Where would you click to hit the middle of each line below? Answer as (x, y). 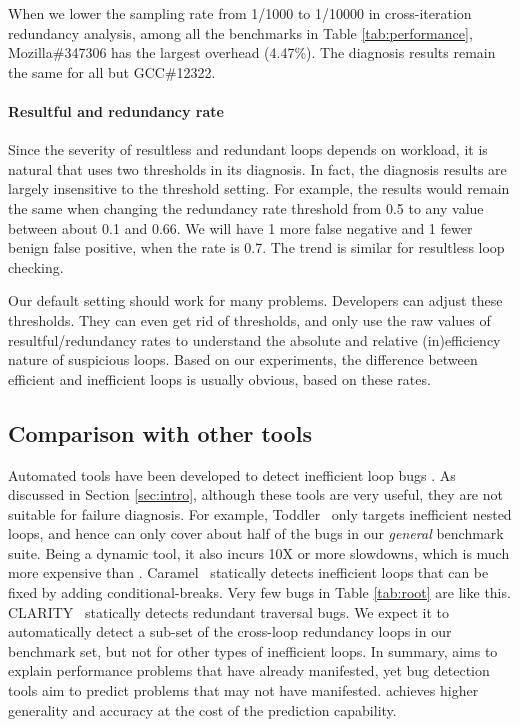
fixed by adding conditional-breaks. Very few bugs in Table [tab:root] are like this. (259, 592)
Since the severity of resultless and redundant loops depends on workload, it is (248, 149)
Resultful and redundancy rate (116, 110)
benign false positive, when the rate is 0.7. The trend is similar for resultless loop (256, 247)
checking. (36, 266)
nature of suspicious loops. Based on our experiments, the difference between (243, 359)
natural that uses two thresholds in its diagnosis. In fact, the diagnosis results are (257, 168)
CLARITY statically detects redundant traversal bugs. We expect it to (229, 611)
